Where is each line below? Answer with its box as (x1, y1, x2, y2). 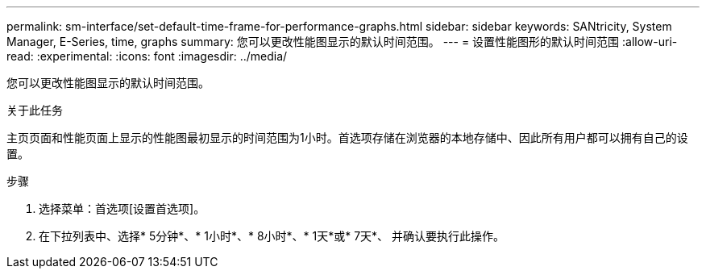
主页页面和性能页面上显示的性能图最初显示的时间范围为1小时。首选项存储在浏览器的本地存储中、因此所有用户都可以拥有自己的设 (6, 131, 688, 144)
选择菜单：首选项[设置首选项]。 (39, 202, 206, 215)
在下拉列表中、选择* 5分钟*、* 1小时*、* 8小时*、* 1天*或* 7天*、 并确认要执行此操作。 (39, 229, 505, 243)
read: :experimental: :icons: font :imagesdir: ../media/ (6, 49, 288, 63)
